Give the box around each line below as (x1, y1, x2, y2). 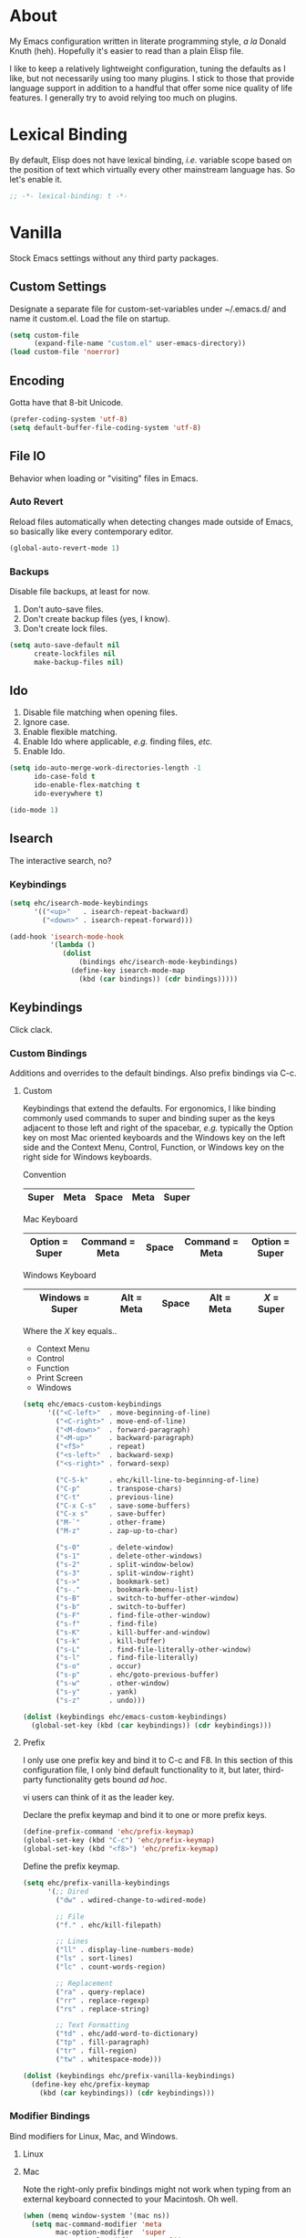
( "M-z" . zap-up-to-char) (56, 1527, 178, 1536)
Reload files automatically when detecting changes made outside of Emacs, (9, 516, 293, 527)
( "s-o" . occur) (56, 1662, 142, 1671)
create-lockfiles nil (33, 649, 117, 658)
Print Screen (36, 1371, 84, 1383)
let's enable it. (9, 173, 63, 184)
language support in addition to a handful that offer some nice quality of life (9, 82, 293, 93)
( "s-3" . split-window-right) (56, 1568, 195, 1578)
